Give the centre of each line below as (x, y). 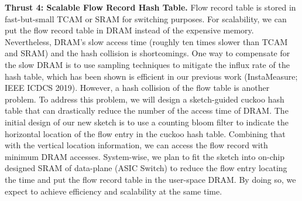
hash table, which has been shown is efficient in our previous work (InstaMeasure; (151, 76)
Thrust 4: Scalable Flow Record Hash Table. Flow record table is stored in (150, 7)
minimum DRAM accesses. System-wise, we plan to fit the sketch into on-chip (145, 156)
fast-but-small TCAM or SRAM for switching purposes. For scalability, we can (146, 18)
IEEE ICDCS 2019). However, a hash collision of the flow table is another (137, 88)
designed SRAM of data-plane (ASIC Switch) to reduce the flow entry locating (146, 168)
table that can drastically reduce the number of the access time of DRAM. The (147, 110)
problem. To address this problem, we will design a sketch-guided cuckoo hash (145, 99)
